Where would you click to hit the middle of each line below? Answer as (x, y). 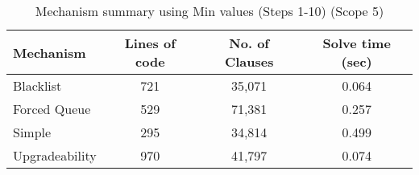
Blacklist (37, 85)
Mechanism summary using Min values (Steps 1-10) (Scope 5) (209, 11)
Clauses (249, 61)
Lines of (150, 43)
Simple (32, 132)
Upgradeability (55, 155)
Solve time (357, 43)
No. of (249, 43)
